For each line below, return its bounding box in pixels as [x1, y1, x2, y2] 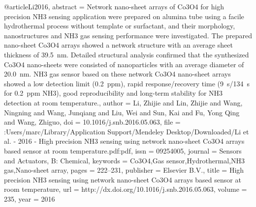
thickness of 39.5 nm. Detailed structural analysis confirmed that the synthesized [4, 49, 249, 59]
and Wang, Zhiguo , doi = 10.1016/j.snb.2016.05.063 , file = [4, 117, 181, 127]
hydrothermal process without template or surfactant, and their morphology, [4, 21, 235, 31]
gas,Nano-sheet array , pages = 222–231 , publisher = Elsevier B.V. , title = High [4, 165, 244, 175]
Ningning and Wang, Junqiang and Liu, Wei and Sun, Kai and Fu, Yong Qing [4, 107, 240, 117]
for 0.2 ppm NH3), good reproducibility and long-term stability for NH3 [4, 88, 223, 98]
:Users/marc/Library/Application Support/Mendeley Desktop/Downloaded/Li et [4, 126, 249, 136]
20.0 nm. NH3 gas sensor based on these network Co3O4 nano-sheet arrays [4, 69, 231, 79]
